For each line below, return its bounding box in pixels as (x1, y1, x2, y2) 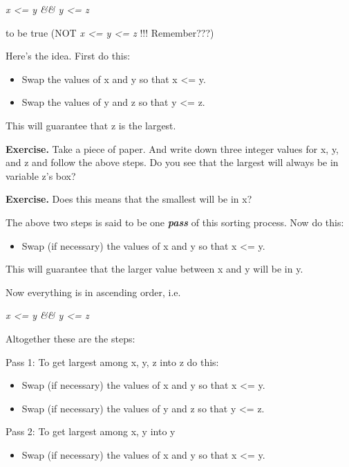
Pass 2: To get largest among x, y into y (6, 424, 176, 439)
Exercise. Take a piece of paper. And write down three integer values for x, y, (6, 141, 339, 156)
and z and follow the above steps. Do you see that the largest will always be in (6, 155, 339, 170)
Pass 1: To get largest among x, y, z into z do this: (6, 354, 219, 369)
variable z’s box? (6, 168, 76, 183)
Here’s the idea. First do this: (6, 48, 131, 63)
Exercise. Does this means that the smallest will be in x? (6, 192, 252, 206)
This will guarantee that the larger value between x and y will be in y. (6, 262, 303, 276)
